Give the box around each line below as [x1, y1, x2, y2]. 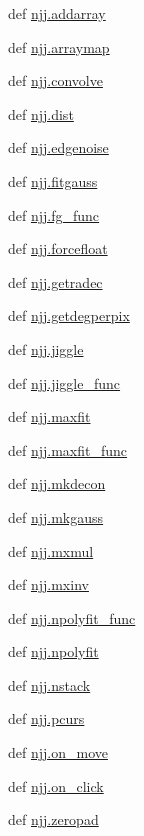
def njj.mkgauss [8, 506, 104, 527]
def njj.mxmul [8, 540, 94, 561]
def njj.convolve [8, 70, 103, 91]
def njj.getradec [8, 271, 103, 292]
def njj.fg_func [8, 204, 100, 225]
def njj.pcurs [8, 708, 85, 729]
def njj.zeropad [8, 809, 99, 830]
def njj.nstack [8, 674, 91, 695]
